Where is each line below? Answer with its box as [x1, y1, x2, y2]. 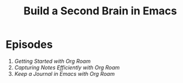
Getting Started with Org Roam [14, 57, 91, 64]
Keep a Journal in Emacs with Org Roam [14, 70, 115, 77]
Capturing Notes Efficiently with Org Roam [14, 64, 120, 71]
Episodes [5, 38, 53, 51]
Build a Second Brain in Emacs [23, 4, 178, 18]
